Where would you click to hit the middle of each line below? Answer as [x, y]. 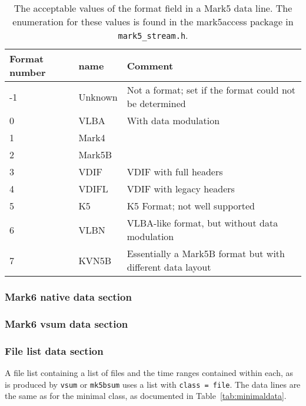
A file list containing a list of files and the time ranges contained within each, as [149, 372]
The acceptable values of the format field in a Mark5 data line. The [153, 8]
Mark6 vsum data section [66, 323]
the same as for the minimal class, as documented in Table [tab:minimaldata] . [146, 396]
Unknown [98, 96]
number [28, 72]
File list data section [54, 350]
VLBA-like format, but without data [202, 223]
